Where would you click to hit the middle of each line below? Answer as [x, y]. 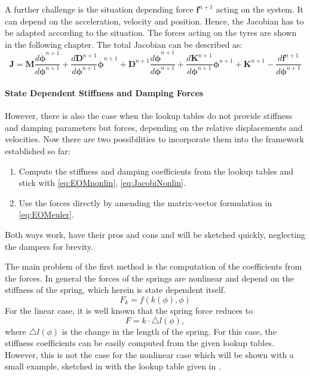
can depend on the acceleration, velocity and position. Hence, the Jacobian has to [154, 21]
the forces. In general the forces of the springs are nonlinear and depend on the [149, 278]
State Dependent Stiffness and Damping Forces [104, 93]
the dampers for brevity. [49, 246]
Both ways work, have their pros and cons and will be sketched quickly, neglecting [155, 235]
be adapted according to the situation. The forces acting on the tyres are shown [151, 33]
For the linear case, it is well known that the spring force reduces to [129, 311]
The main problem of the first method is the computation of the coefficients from [154, 266]
